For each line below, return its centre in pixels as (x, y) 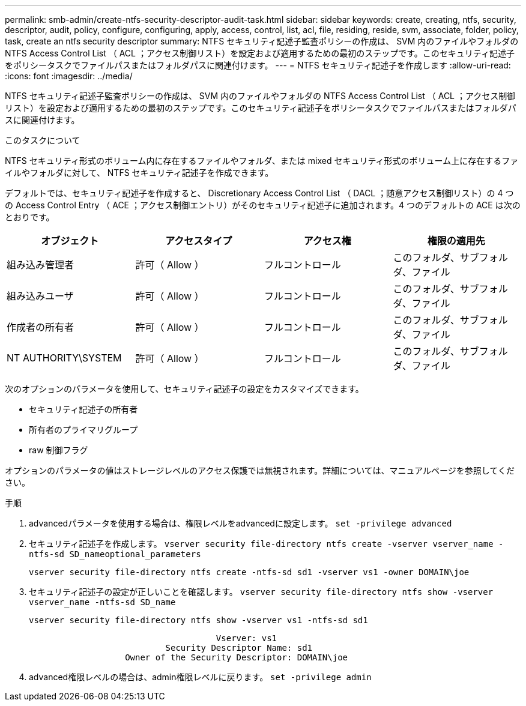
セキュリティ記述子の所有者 (83, 409)
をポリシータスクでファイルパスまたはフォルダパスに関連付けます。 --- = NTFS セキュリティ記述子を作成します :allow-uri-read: (258, 65)
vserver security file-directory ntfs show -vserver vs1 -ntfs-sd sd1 (198, 620)
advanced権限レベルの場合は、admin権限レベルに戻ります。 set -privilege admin (200, 677)
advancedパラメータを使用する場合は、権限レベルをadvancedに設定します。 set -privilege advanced (240, 523)
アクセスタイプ (199, 241)
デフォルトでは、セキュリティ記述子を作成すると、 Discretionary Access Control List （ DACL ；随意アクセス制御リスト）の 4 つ (259, 193)
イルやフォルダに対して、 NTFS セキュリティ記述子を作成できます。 (139, 173)
